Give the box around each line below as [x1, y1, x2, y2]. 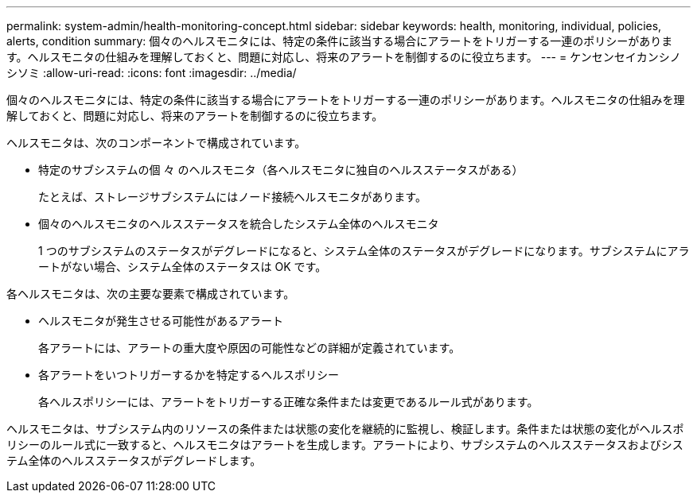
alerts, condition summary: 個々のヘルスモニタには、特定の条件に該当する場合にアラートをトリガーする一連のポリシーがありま [6, 34, 673, 48]
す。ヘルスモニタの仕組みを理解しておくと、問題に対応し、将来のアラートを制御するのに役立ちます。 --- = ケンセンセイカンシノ [6, 50, 681, 64]
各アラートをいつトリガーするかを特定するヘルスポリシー [38, 368, 339, 381]
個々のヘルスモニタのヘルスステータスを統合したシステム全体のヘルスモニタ [38, 217, 439, 230]
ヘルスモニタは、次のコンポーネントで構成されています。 [6, 136, 306, 149]
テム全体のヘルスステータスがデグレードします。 [6, 454, 262, 467]
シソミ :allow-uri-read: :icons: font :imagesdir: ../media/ [6, 66, 297, 79]
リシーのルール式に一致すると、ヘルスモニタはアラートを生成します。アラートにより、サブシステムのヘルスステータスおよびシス [6, 438, 683, 451]
